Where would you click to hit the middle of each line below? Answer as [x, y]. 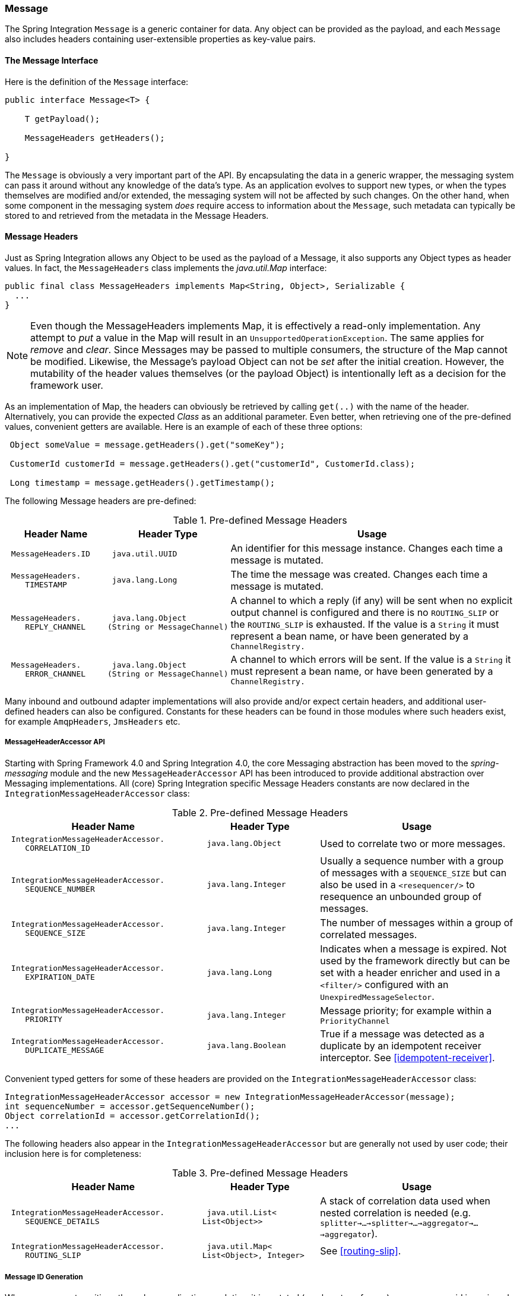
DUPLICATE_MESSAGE [65, 1050]
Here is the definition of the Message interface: [97, 81]
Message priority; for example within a [406, 1010]
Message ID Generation [44, 1277]
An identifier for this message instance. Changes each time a [367, 548]
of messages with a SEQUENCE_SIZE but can [413, 872]
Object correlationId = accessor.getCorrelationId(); [132, 1116]
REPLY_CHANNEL [56, 627]
